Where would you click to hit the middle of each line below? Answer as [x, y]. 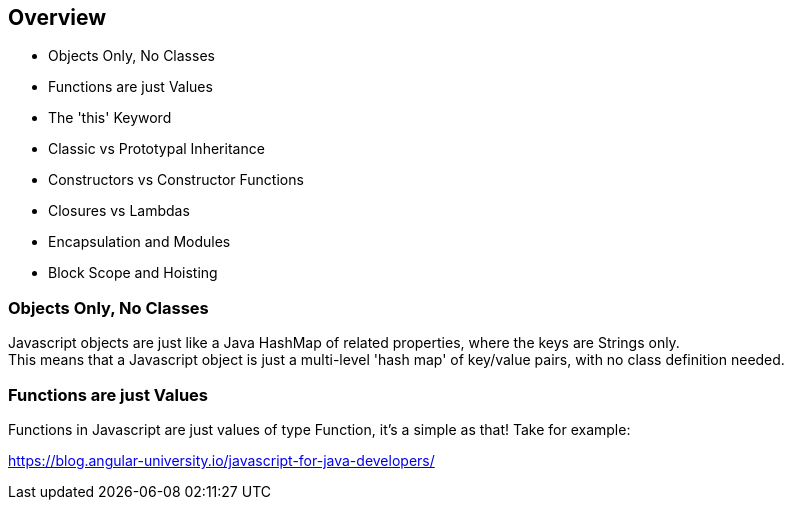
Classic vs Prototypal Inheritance [156, 149]
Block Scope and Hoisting [133, 273]
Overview [57, 17]
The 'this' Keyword [110, 118]
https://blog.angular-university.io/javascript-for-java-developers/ [221, 460]
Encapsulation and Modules [139, 242]
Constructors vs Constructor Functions [176, 180]
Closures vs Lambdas [119, 211]
